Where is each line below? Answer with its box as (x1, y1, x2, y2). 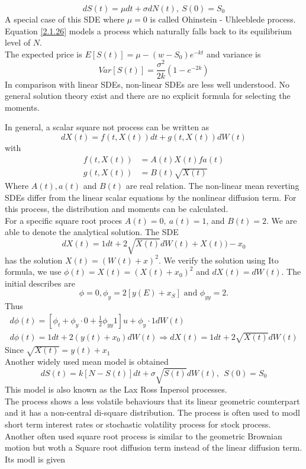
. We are (266, 214, 297, 226)
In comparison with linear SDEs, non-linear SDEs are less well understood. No (5, 78, 289, 90)
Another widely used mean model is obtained (5, 355, 169, 368)
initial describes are (5, 277, 75, 289)
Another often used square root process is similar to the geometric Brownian (5, 429, 282, 442)
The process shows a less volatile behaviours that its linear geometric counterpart (5, 394, 300, 407)
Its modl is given (5, 452, 66, 465)
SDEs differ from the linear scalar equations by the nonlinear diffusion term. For (5, 191, 297, 203)
